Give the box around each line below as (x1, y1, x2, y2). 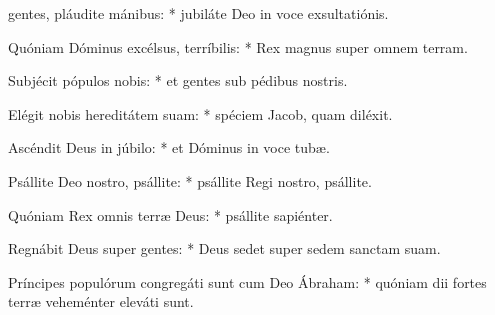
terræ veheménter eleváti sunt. (8, 291, 194, 312)
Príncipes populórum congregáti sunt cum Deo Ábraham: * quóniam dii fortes (8, 271, 487, 292)
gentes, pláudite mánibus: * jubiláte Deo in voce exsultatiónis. (8, 3, 389, 23)
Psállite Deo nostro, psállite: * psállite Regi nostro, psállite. (8, 170, 372, 191)
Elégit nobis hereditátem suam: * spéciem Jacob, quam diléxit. (8, 103, 393, 124)
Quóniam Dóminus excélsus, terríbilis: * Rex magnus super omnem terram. (8, 36, 468, 57)
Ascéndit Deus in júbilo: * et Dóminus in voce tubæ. (8, 137, 330, 158)
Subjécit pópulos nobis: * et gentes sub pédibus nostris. (8, 70, 348, 91)
